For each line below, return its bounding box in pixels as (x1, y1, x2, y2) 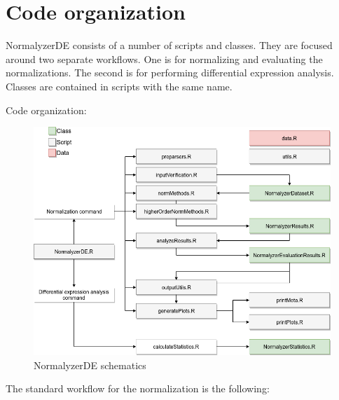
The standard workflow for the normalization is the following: (6, 381, 270, 396)
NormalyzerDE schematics (34, 357, 146, 372)
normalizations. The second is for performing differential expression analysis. (6, 65, 334, 80)
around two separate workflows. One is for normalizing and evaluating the (6, 51, 323, 66)
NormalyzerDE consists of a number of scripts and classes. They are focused (6, 38, 333, 53)
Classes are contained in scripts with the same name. (6, 78, 233, 93)
